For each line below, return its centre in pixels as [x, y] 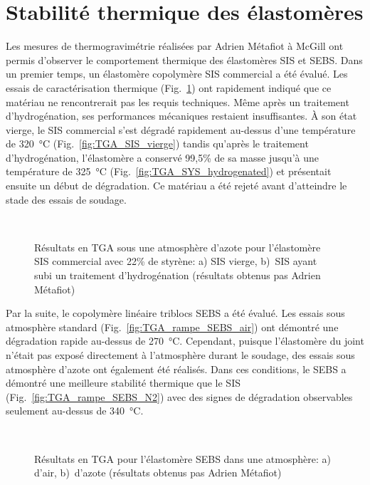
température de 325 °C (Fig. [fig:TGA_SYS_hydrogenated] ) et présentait [169, 171]
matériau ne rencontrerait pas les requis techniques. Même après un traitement [178, 101]
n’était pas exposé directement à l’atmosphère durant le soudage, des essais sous [180, 355]
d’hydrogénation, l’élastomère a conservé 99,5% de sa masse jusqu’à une [162, 157]
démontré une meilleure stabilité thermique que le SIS [123, 383]
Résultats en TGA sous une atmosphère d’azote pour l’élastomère [178, 247]
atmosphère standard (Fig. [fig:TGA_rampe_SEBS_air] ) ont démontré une [172, 327]
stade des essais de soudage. [66, 199]
